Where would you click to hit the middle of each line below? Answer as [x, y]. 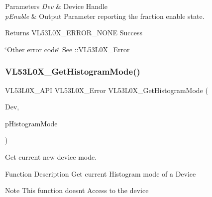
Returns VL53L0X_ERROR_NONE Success [74, 33]
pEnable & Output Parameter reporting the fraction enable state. [105, 16]
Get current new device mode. [51, 156]
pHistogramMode [31, 123]
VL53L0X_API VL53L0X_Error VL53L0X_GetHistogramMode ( [106, 90]
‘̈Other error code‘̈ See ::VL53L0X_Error [67, 49]
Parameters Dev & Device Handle [56, 6]
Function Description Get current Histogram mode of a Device [101, 173]
